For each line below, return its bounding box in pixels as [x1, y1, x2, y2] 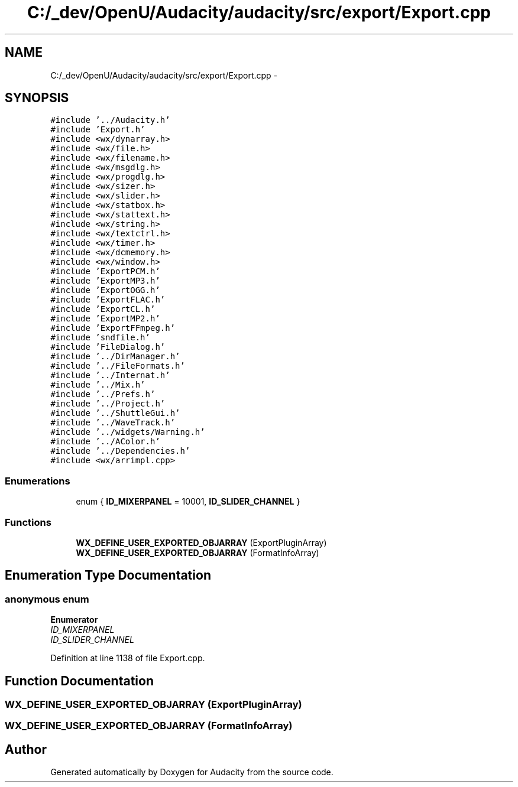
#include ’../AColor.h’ [50, 437, 160, 447]
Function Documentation [5, 673, 154, 688]
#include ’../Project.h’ [50, 399, 166, 409]
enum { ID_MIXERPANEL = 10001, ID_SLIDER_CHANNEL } [76, 496, 300, 507]
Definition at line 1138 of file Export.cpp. [50, 653, 205, 664]
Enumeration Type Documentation [5, 568, 211, 583]
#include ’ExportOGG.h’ [50, 285, 160, 295]
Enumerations [5, 474, 70, 487]
